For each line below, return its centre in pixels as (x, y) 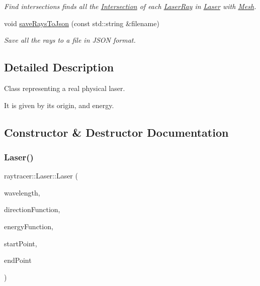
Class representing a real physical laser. (65, 88)
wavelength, (22, 192)
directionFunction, (32, 209)
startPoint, (21, 243)
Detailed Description (59, 67)
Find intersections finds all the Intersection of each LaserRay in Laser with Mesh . (130, 6)
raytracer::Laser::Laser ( (41, 176)
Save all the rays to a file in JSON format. (70, 40)
